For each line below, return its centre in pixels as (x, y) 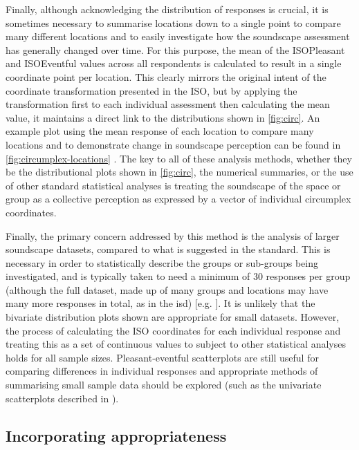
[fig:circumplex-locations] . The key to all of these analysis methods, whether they (179, 158)
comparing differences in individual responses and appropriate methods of (162, 371)
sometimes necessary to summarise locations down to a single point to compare (173, 22)
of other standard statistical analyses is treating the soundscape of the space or (173, 185)
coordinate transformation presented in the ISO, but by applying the (151, 90)
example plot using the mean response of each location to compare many (160, 131)
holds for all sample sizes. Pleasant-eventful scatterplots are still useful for (162, 357)
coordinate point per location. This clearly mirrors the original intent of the (166, 76)
